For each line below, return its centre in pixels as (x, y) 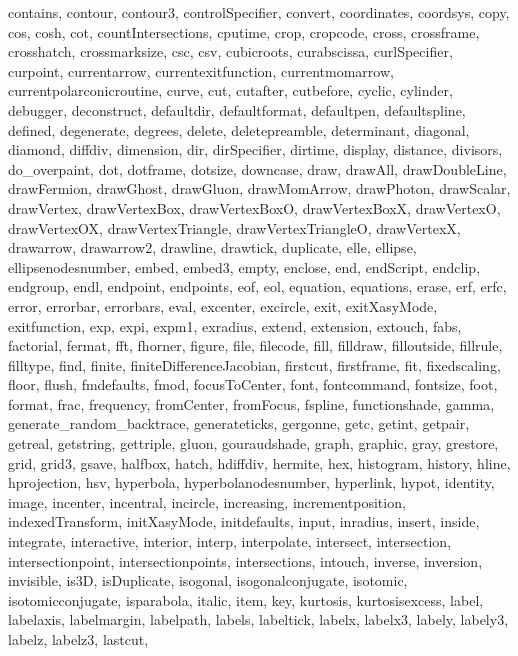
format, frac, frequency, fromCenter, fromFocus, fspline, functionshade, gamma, (251, 403)
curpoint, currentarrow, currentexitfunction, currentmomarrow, (201, 70)
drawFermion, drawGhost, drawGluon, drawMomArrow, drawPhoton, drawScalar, (259, 188)
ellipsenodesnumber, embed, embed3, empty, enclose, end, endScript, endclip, (244, 266)
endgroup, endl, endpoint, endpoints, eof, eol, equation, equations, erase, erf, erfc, (257, 286)
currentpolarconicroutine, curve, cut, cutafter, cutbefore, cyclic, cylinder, (230, 90)
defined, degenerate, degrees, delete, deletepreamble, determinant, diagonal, (239, 129)
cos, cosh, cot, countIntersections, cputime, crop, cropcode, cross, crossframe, (244, 31)
